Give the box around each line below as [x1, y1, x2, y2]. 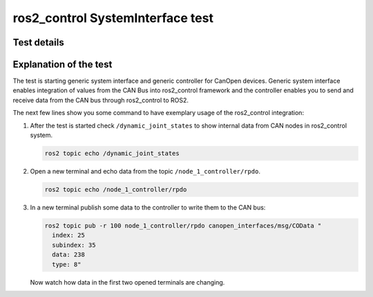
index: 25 [52, 232, 86, 239]
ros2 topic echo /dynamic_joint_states [44, 150, 180, 158]
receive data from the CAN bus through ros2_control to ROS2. [12, 96, 189, 104]
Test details [12, 37, 65, 48]
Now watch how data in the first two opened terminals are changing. [30, 278, 225, 286]
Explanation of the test [12, 59, 113, 70]
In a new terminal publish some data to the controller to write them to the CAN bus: [30, 203, 266, 212]
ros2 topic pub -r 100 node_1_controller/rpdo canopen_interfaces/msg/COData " [44, 221, 322, 229]
